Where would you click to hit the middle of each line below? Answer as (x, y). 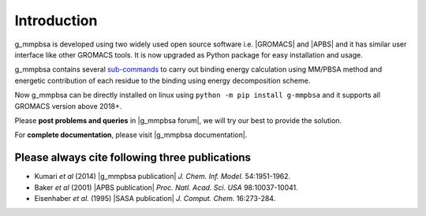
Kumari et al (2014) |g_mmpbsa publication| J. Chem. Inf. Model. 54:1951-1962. (163, 177)
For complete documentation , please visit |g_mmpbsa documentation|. (131, 135)
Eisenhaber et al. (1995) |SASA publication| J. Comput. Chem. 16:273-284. (155, 198)
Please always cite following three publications (133, 158)
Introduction (56, 20)
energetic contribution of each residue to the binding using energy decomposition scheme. (163, 80)
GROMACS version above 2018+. (68, 106)
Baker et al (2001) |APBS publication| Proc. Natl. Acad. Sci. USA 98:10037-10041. (166, 187)
